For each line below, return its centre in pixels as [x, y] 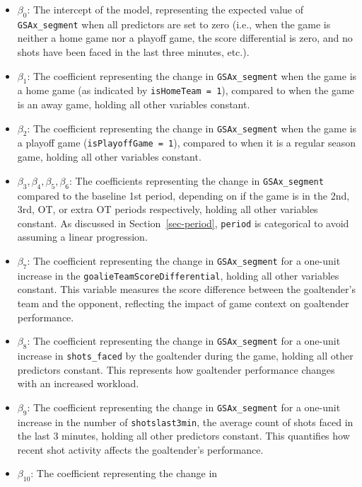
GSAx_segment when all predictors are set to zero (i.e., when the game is [174, 24]
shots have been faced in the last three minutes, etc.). [133, 52]
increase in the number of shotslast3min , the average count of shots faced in [185, 422]
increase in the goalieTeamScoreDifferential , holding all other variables [178, 275]
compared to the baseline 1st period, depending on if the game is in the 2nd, [183, 195]
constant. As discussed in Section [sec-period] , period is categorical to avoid [183, 223]
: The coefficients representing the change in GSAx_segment [197, 180]
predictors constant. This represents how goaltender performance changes [176, 369]
